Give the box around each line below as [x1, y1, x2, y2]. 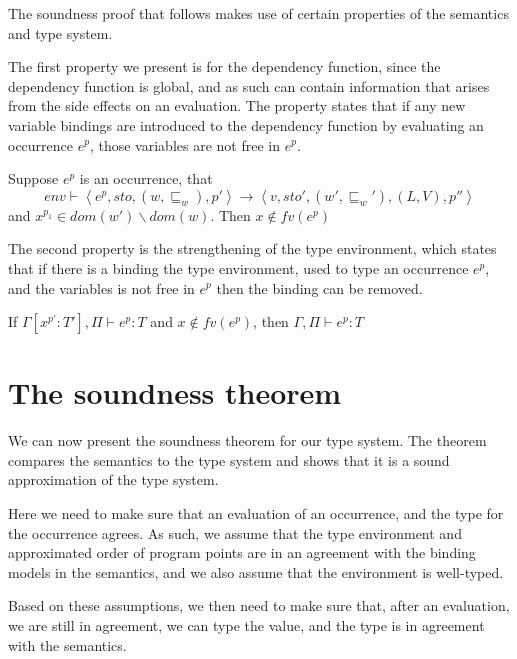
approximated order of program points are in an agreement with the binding [8, 542, 476, 563]
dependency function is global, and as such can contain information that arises [8, 75, 490, 96]
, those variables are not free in [89, 134, 280, 155]
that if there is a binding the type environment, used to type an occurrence [8, 257, 469, 278]
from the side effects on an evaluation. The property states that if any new [8, 95, 466, 116]
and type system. [8, 22, 113, 43]
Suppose [8, 168, 59, 189]
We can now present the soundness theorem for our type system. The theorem [8, 430, 487, 451]
